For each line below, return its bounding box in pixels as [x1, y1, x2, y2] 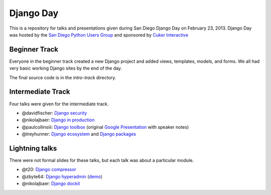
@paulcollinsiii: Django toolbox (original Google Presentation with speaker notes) [22, 124, 189, 130]
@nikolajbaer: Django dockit [22, 180, 80, 186]
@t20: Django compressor [22, 166, 76, 172]
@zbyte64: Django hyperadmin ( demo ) [22, 173, 103, 179]
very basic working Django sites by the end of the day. [9, 65, 122, 71]
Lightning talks [9, 144, 57, 152]
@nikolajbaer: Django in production [22, 117, 95, 123]
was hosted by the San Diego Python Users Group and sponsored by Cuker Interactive [9, 32, 188, 38]
